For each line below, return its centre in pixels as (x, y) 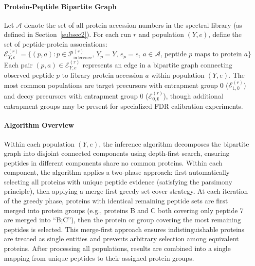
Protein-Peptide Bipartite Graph (60, 6)
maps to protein (218, 55)
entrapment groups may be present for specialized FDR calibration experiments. (124, 106)
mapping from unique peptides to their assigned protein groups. (99, 258)
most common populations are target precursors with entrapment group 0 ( (116, 85)
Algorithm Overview (39, 125)
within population (178, 75)
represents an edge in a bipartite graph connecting (157, 64)
